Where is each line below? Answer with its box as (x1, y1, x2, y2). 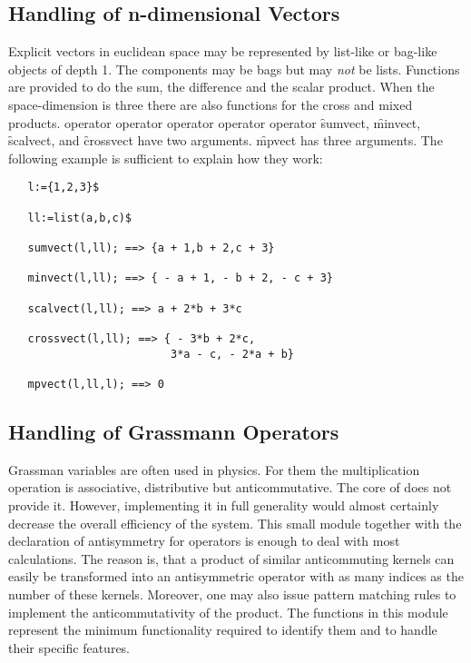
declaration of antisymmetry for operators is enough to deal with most (8, 531, 400, 550)
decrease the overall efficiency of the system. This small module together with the (8, 513, 462, 532)
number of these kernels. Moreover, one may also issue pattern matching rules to (8, 584, 456, 603)
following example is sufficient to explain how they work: (8, 148, 323, 167)
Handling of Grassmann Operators (8, 417, 339, 445)
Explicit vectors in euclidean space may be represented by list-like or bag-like (8, 42, 437, 61)
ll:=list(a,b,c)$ (27, 211, 132, 224)
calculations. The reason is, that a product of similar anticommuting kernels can (8, 549, 455, 568)
